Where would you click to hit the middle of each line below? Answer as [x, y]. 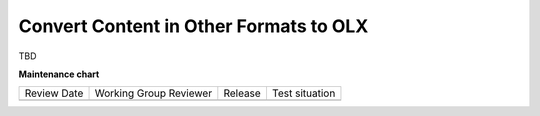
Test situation [303, 93]
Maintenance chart [59, 74]
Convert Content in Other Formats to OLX [193, 26]
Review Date [54, 93]
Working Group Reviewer [153, 93]
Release [242, 93]
